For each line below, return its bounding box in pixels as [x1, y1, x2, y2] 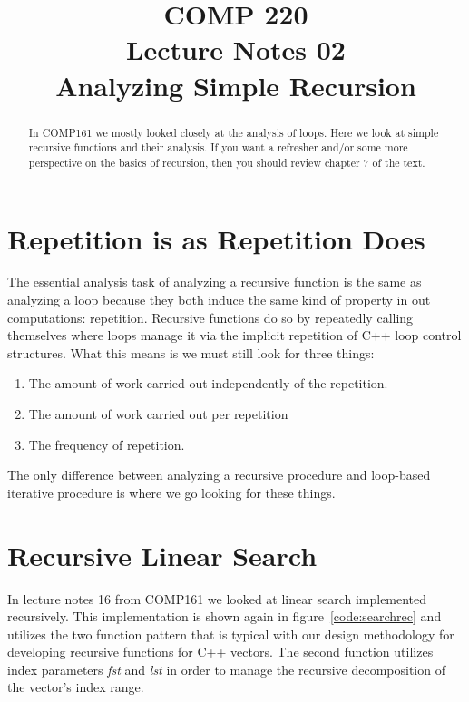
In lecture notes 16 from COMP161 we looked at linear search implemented [7, 589, 427, 608]
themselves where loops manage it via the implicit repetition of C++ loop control [7, 326, 462, 345]
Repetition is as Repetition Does [7, 219, 425, 257]
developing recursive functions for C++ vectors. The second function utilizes [7, 642, 434, 661]
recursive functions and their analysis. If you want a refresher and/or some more [28, 140, 408, 155]
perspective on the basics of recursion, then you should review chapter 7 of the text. [28, 154, 425, 170]
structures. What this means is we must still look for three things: [7, 343, 375, 362]
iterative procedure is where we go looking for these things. [7, 483, 336, 502]
